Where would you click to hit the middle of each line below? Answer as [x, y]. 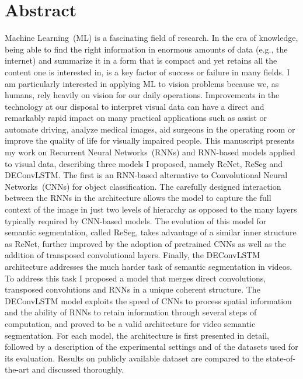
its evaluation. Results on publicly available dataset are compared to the [134, 358]
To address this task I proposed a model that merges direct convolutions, [135, 278]
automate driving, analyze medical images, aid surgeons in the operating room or [150, 129]
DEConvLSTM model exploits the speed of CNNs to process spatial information [148, 300]
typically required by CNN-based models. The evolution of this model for [136, 220]
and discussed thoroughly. [78, 369]
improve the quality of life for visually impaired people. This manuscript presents [150, 140]
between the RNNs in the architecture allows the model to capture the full [138, 198]
